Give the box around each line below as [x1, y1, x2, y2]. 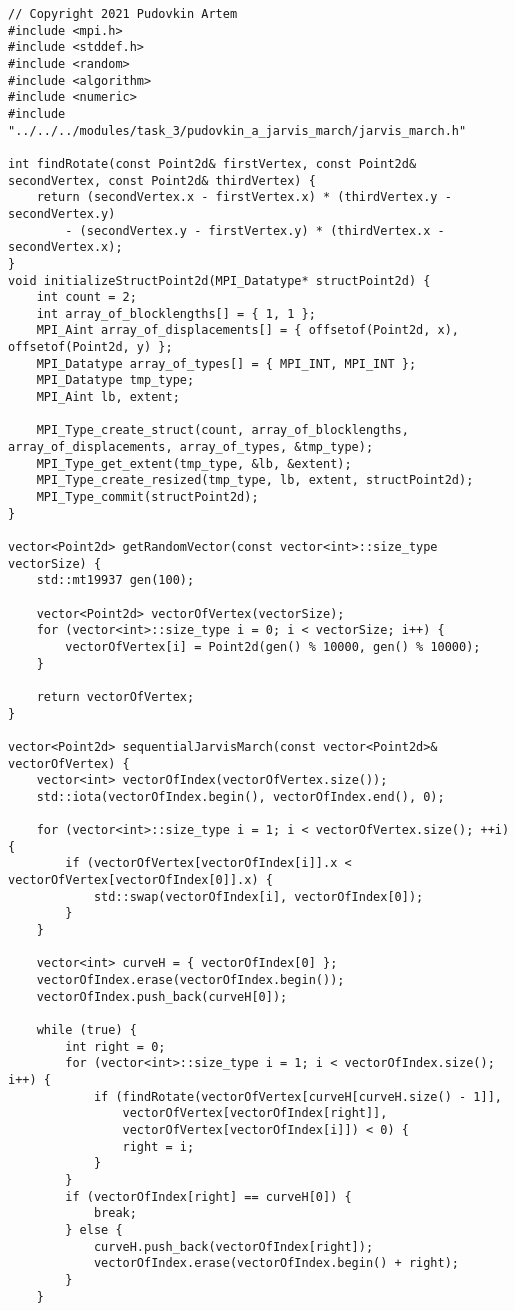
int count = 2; [36, 290, 137, 305]
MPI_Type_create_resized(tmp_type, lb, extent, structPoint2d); [36, 473, 474, 488]
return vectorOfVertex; [36, 689, 195, 704]
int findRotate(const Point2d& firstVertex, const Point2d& [8, 156, 417, 171]
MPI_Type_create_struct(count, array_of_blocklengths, [36, 423, 409, 438]
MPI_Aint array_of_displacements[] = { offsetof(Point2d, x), [36, 323, 460, 338]
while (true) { [36, 1023, 137, 1038]
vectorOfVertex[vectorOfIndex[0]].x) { [8, 873, 273, 888]
